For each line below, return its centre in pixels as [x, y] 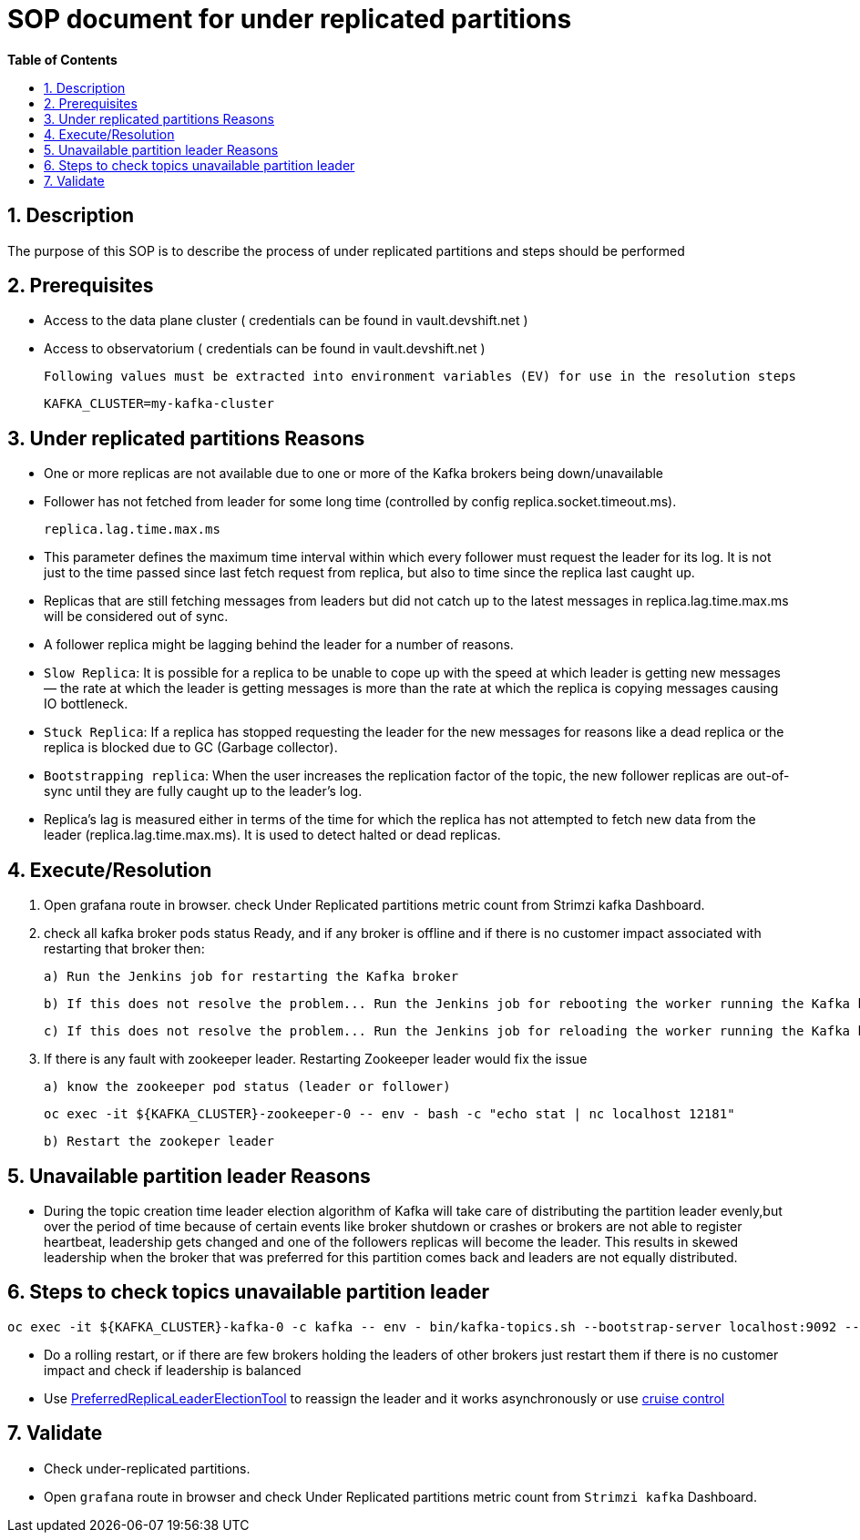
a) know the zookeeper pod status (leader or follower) [247, 1087]
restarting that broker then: [124, 949]
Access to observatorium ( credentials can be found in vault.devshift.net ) [265, 349]
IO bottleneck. [86, 704]
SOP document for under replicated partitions [290, 19]
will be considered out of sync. [136, 617]
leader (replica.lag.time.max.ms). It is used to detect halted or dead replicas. [272, 835]
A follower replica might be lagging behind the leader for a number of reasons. [279, 645]
